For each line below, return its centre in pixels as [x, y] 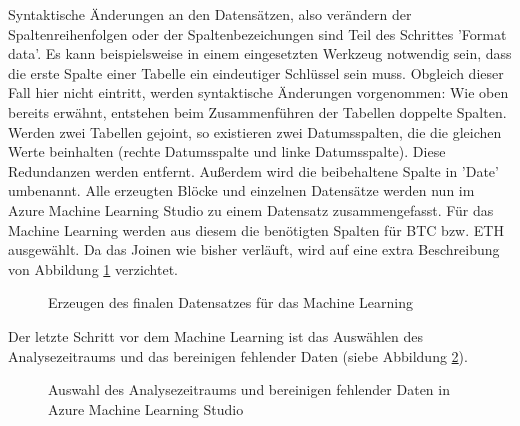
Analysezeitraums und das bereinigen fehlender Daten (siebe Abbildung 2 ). [238, 355]
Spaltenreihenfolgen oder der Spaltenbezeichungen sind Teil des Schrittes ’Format [257, 33]
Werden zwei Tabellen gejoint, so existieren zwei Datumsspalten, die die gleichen [255, 131]
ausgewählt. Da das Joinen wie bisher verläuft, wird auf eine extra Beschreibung [254, 249]
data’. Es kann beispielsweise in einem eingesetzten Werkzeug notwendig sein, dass [260, 53]
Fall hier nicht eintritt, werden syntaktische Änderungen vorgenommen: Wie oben [258, 92]
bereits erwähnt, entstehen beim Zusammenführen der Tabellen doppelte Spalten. [257, 111]
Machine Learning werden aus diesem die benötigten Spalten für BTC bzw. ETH [256, 229]
